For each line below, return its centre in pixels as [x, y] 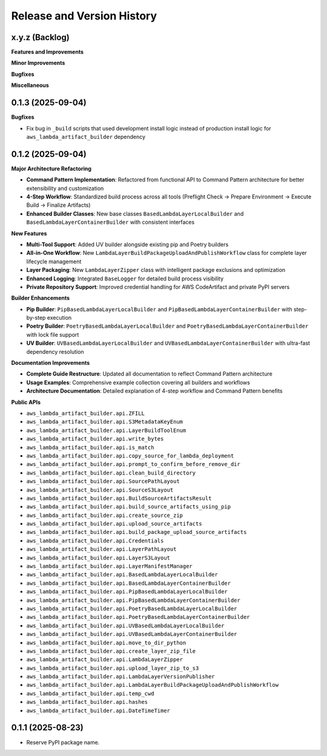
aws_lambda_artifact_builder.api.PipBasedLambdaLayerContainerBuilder [133, 600]
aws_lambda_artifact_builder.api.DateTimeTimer [98, 710]
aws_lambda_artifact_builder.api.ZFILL [85, 413]
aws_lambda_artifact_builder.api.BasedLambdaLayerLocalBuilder [122, 575]
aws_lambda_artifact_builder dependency [86, 137]
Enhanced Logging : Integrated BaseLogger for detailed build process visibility [125, 278]
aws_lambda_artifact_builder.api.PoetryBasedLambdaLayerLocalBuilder [132, 609]
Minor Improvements [38, 63]
